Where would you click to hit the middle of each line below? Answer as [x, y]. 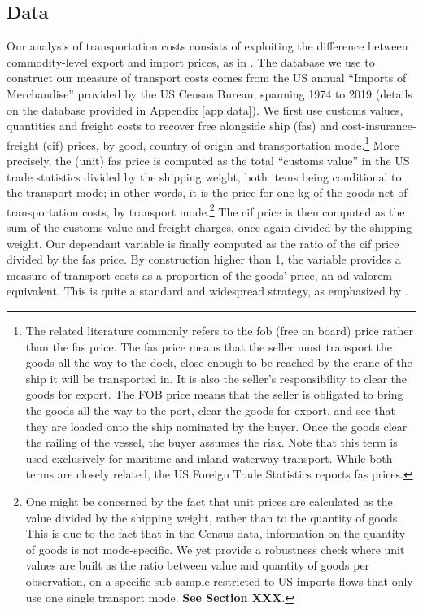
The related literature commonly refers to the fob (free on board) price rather [219, 331]
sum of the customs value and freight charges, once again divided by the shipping [209, 227]
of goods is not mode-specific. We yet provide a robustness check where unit [215, 549]
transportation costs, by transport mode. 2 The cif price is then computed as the [206, 210]
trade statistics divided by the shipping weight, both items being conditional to [204, 176]
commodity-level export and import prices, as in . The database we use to [191, 61]
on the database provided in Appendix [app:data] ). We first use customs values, [205, 109]
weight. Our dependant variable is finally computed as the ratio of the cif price [203, 243]
